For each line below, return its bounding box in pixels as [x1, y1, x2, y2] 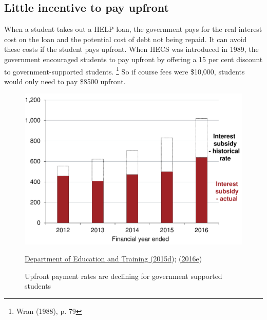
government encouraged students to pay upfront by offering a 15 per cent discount [4, 53, 263, 64]
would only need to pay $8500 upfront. [4, 76, 126, 86]
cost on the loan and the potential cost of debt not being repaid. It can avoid [4, 33, 247, 44]
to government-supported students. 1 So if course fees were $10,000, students [4, 64, 245, 77]
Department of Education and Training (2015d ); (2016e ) [25, 253, 202, 264]
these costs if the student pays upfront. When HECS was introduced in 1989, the [4, 44, 259, 54]
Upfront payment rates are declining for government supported [25, 270, 222, 281]
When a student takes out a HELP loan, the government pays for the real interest [4, 24, 262, 34]
